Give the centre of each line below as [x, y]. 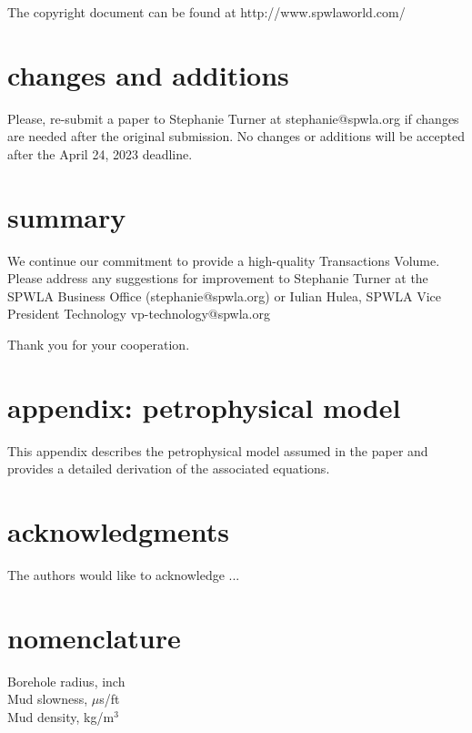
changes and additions [148, 74]
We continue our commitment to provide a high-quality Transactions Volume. [224, 260]
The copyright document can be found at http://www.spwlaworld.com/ [206, 12]
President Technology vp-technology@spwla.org [139, 314]
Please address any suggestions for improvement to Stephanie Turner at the [218, 278]
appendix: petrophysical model [204, 407]
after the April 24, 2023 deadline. [100, 153]
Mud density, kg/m [61, 716]
